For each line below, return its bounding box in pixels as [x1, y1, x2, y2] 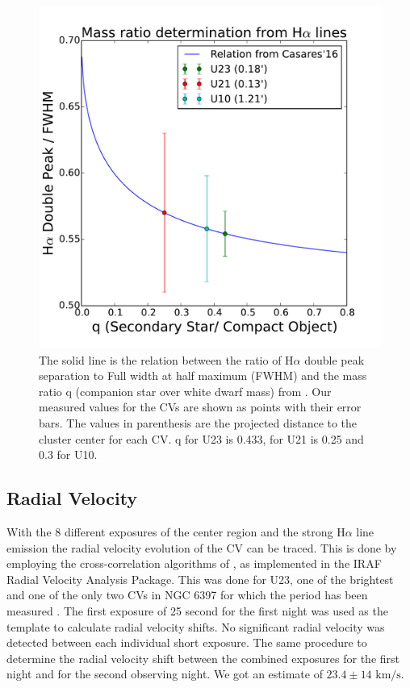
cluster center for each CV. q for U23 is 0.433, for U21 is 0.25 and [39, 430, 364, 447]
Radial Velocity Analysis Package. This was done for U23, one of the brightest [6, 570, 394, 587]
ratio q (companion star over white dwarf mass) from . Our [39, 382, 332, 399]
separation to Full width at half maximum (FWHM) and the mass [39, 367, 367, 384]
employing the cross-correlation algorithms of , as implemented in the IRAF [6, 555, 382, 572]
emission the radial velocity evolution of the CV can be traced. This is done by [6, 539, 397, 556]
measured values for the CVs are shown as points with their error [39, 398, 362, 415]
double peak [304, 351, 365, 368]
